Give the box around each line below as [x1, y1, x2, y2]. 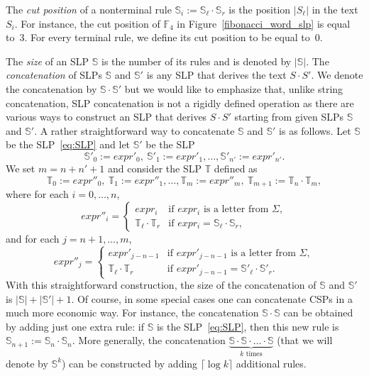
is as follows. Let [279, 123, 351, 138]
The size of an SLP [6, 53, 89, 68]
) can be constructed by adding [62, 355, 198, 370]
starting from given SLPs [234, 109, 344, 124]
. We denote [311, 67, 363, 82]
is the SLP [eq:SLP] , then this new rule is [156, 319, 339, 333]
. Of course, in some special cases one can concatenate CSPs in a [71, 291, 353, 306]
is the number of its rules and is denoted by [101, 53, 292, 68]
